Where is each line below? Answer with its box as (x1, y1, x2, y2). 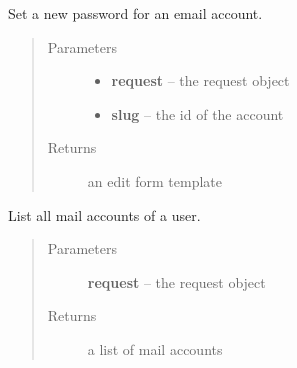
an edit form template (87, 170, 223, 191)
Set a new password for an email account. (8, 3, 263, 23)
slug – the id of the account (111, 103, 284, 124)
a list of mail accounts (87, 338, 223, 359)
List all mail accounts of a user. (8, 204, 201, 225)
